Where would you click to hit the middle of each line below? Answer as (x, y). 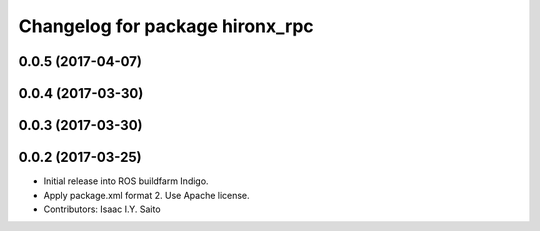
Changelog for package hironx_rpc (166, 26)
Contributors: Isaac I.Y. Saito (102, 209)
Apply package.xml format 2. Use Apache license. (146, 195)
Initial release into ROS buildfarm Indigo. (126, 181)
